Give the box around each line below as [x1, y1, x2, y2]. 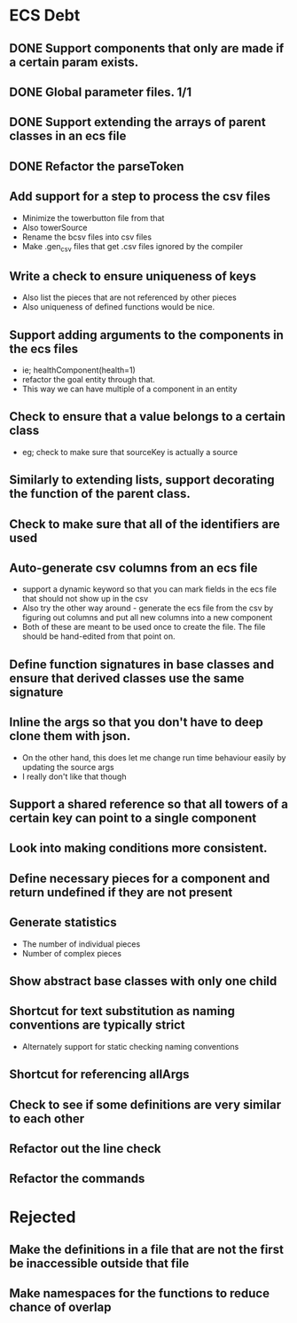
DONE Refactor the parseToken [9, 159, 184, 174]
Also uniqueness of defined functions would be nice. [21, 302, 215, 312]
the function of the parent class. [9, 486, 191, 501]
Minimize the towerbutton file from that [21, 212, 165, 223]
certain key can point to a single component [9, 810, 257, 825]
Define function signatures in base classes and [9, 657, 275, 672]
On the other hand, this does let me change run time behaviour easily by [21, 752, 286, 763]
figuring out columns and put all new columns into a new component [21, 612, 273, 623]
